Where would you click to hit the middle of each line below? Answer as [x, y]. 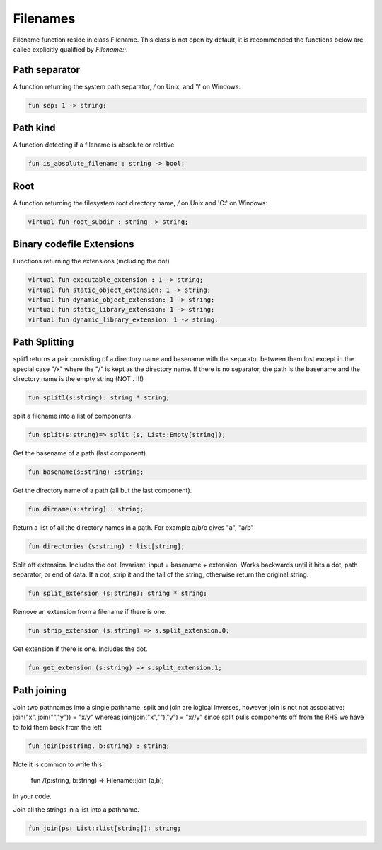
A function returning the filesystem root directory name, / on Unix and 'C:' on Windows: [140, 203]
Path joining [40, 690]
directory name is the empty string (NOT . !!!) [79, 379]
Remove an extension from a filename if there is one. [90, 612]
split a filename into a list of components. [73, 416]
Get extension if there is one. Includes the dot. [80, 649]
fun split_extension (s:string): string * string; [118, 594]
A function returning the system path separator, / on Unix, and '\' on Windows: [127, 86]
